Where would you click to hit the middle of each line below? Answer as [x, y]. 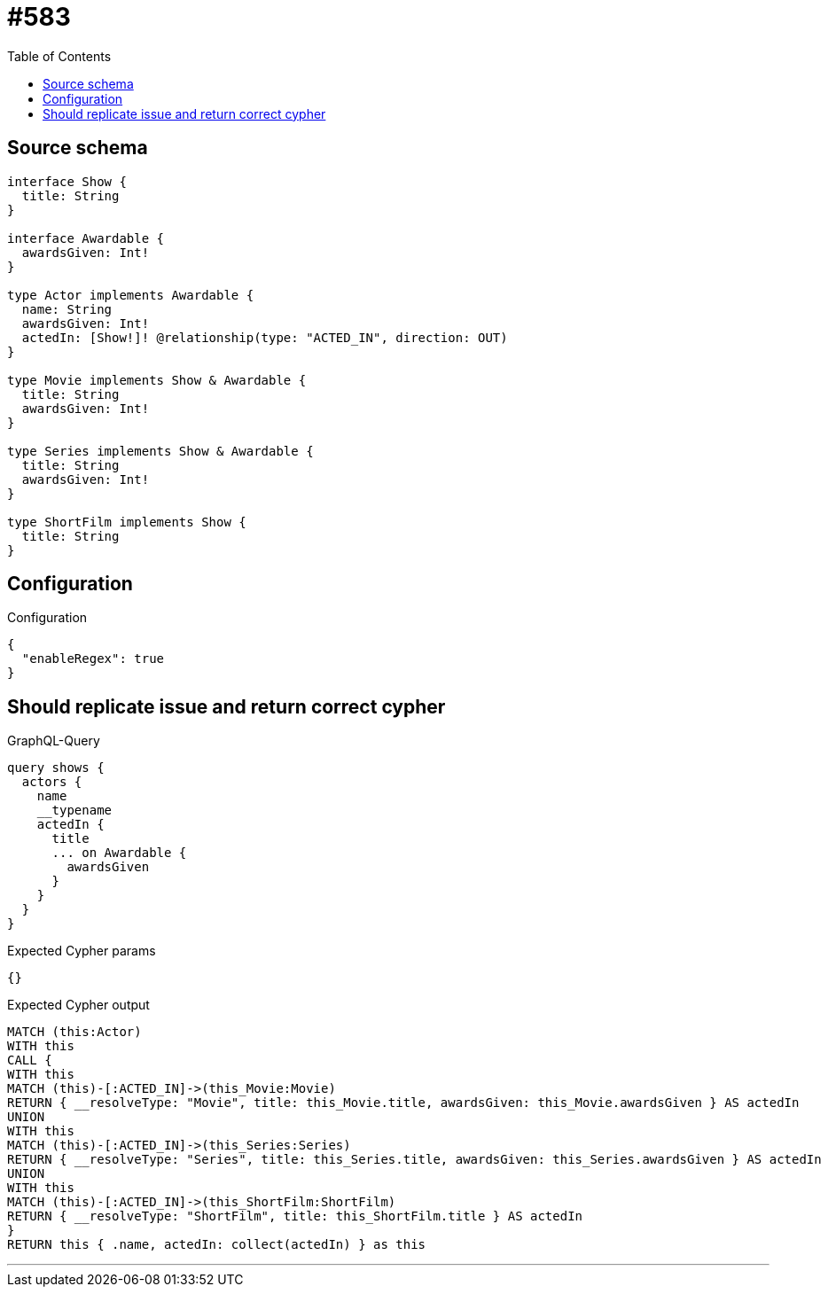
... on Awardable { [119, 853]
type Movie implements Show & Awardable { [157, 380]
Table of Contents [59, 56]
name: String [67, 309]
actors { [52, 782]
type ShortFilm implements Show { [127, 522]
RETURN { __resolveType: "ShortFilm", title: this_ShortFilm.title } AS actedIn [295, 1216]
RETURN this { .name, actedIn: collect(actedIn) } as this [217, 1245]
